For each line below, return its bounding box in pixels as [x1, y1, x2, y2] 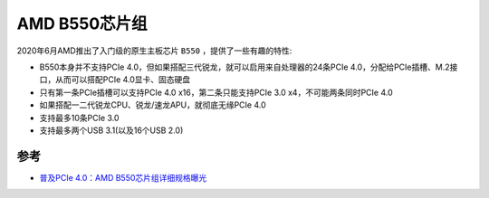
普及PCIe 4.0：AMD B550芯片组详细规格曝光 [39, 172, 207, 183]
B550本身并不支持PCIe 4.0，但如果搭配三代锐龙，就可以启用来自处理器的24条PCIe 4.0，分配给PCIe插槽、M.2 [39, 61, 450, 72]
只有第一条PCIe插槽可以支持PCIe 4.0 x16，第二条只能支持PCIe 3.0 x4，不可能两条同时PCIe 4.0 [39, 87, 393, 98]
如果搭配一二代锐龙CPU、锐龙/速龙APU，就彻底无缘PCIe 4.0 [39, 99, 266, 110]
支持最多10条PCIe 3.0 [39, 112, 120, 123]
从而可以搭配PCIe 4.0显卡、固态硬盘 [54, 74, 191, 85]
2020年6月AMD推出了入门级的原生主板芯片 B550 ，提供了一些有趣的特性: [16, 45, 292, 56]
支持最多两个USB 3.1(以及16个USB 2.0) [39, 125, 184, 136]
